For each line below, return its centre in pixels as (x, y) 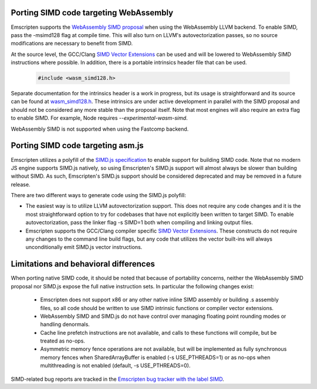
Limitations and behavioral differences (83, 264)
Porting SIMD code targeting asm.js (77, 146)
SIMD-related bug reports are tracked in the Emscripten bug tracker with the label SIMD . (117, 379)
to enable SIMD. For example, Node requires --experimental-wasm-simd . (99, 118)
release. (21, 184)
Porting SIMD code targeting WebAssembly (92, 13)
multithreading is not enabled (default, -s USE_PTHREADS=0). (115, 365)
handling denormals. (65, 324)
